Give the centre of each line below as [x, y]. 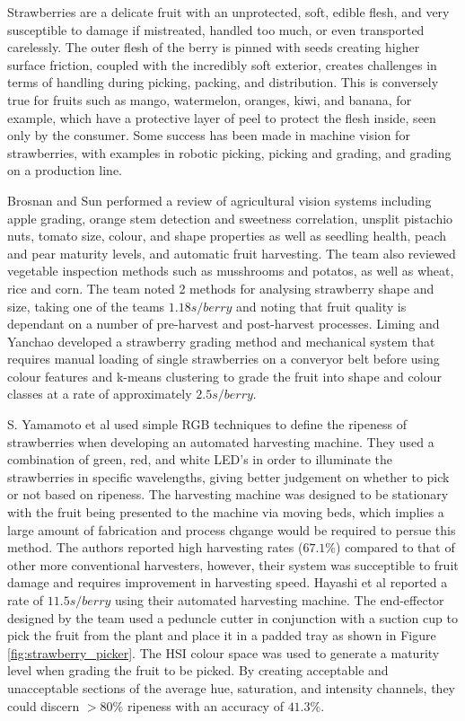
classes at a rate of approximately [100, 394]
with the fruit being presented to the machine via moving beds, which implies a [226, 512]
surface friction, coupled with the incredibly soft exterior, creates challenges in [222, 64]
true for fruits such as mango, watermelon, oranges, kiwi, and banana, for [210, 99]
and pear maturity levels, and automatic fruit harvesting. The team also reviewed [232, 253]
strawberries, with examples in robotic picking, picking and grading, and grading [229, 152]
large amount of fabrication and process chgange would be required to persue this [232, 529]
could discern [44, 705]
